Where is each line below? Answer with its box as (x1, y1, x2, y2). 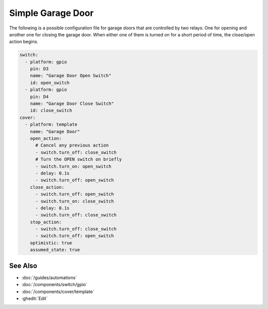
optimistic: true (30, 240, 72, 246)
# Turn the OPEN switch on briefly (35, 157, 122, 162)
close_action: (30, 184, 65, 190)
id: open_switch (30, 80, 69, 86)
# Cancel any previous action (35, 142, 109, 148)
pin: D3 (30, 66, 49, 72)
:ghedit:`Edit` (21, 295, 48, 301)
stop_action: (30, 219, 62, 225)
